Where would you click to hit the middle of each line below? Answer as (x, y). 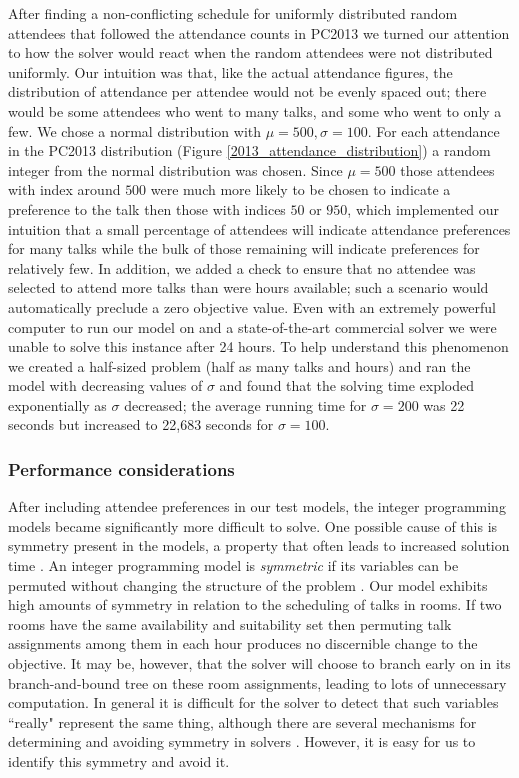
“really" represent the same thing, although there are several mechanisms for (242, 721)
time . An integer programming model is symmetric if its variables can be (233, 565)
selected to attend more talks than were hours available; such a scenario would (248, 287)
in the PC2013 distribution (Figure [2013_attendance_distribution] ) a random (249, 150)
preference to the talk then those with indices (147, 208)
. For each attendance (433, 130)
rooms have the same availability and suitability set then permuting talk (230, 623)
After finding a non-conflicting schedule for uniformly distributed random (233, 13)
